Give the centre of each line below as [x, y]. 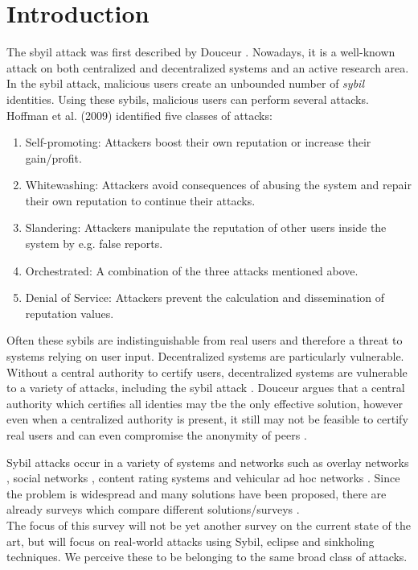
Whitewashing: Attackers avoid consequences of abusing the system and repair [218, 185]
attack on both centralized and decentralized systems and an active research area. [208, 67]
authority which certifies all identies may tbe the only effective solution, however [205, 403]
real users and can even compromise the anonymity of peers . [157, 435]
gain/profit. [53, 157]
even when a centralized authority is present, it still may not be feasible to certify [207, 419]
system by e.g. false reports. [94, 244]
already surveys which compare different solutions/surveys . [153, 509]
